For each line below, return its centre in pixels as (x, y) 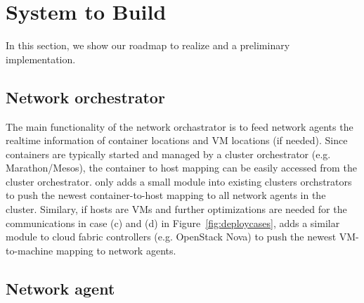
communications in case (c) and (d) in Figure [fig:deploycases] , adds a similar (173, 223)
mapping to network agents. (116, 250)
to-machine (30, 250)
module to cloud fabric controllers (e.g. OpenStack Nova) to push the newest (171, 237)
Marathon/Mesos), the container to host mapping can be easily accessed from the (181, 168)
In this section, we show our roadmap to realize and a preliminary (148, 45)
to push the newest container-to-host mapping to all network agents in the (166, 195)
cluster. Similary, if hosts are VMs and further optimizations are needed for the (176, 209)
